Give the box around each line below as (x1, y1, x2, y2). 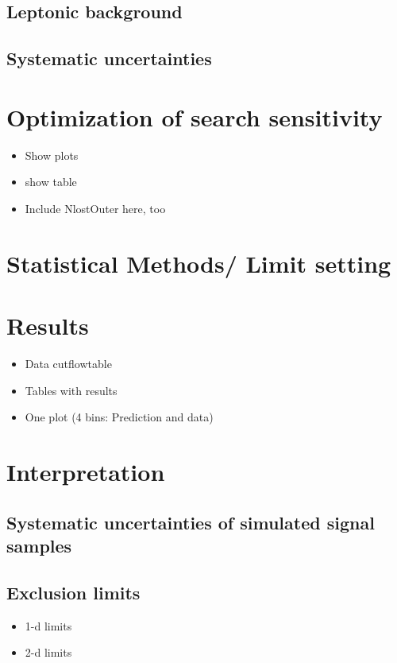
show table (25, 173, 77, 190)
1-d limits (25, 617, 72, 634)
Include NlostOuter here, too (25, 200, 166, 216)
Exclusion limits (6, 580, 141, 604)
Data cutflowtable (25, 355, 112, 371)
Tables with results (25, 382, 118, 398)
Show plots (25, 146, 79, 163)
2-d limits (25, 644, 72, 661)
